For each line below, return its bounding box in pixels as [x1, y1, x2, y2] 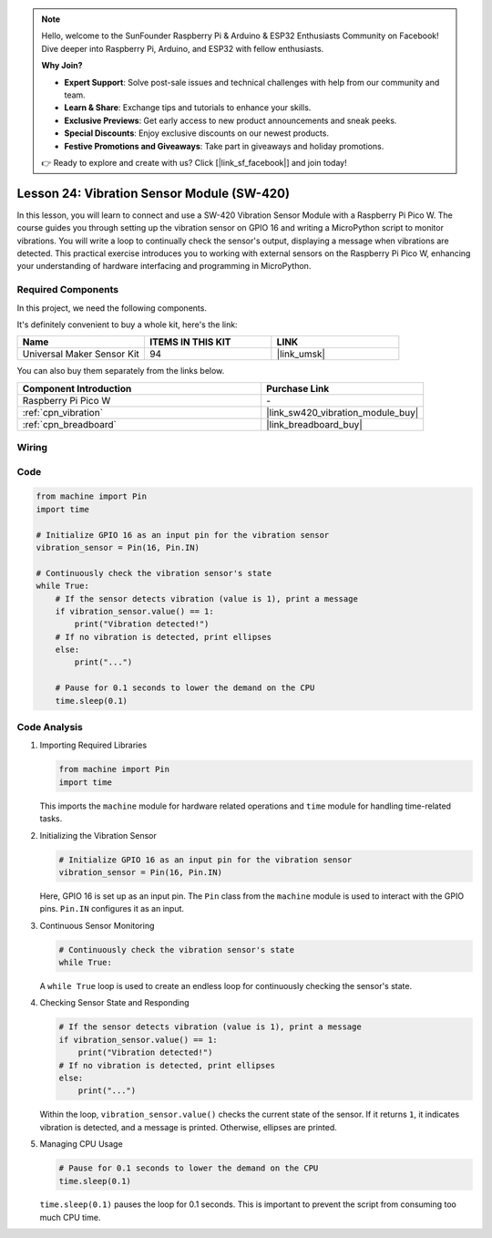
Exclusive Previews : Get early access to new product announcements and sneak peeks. [64, 115, 397, 126]
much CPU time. [39, 1212, 101, 1223]
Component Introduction [22, 382, 132, 395]
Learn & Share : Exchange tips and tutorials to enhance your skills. [64, 102, 312, 113]
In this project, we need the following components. [16, 302, 207, 314]
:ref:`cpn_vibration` [22, 406, 104, 418]
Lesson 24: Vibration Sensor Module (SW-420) [16, 185, 291, 201]
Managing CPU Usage [39, 1139, 123, 1150]
